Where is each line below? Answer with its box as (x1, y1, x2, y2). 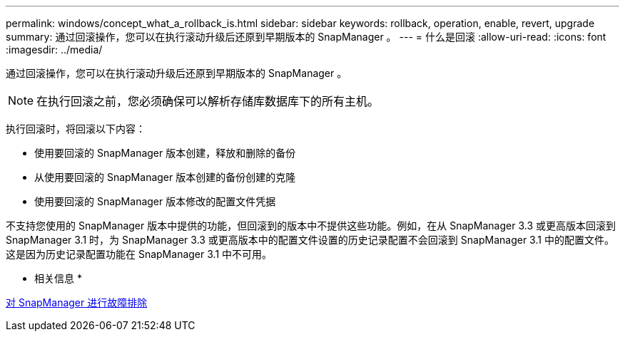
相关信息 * (34, 272, 82, 284)
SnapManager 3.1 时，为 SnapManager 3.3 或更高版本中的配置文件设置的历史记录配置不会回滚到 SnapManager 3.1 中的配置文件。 (6, 234, 614, 246)
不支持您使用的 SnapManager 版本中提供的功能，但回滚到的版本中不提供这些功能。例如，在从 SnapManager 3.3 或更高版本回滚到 (6, 219, 616, 232)
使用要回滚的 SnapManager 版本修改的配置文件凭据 (34, 195, 276, 207)
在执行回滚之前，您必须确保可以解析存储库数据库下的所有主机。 (36, 94, 380, 108)
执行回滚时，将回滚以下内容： (6, 123, 146, 135)
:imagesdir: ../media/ (6, 43, 103, 56)
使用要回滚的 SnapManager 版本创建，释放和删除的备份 (34, 147, 296, 159)
